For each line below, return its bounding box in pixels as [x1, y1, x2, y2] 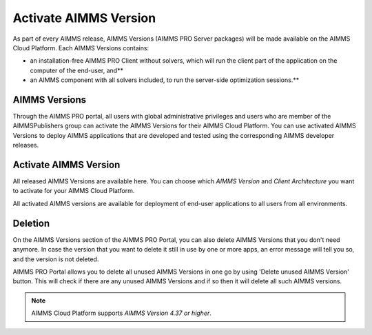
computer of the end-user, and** [30, 66, 124, 74]
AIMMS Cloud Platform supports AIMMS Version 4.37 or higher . [31, 309, 211, 317]
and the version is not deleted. [12, 255, 99, 263]
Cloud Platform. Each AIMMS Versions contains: [12, 43, 149, 52]
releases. [12, 141, 39, 150]
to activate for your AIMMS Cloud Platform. [12, 187, 135, 195]
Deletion [12, 217, 50, 229]
